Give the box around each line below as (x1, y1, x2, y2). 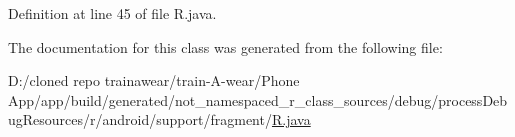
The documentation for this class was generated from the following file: (8, 36, 443, 57)
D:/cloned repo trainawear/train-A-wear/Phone (8, 70, 300, 91)
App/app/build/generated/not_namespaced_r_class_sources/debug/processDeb (8, 89, 508, 110)
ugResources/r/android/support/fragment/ (8, 109, 272, 130)
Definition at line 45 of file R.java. (8, 3, 217, 23)
